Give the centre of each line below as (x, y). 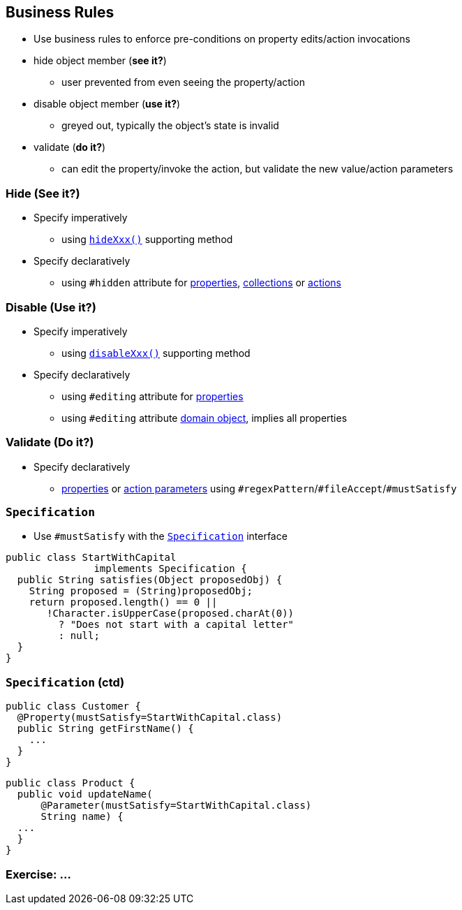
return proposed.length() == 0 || (123, 602)
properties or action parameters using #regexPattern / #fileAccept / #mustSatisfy (259, 488)
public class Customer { (73, 706)
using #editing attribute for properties (152, 396)
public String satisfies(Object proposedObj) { (150, 580)
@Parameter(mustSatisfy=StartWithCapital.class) (176, 806)
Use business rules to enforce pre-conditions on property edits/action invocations (222, 39)
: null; (79, 636)
